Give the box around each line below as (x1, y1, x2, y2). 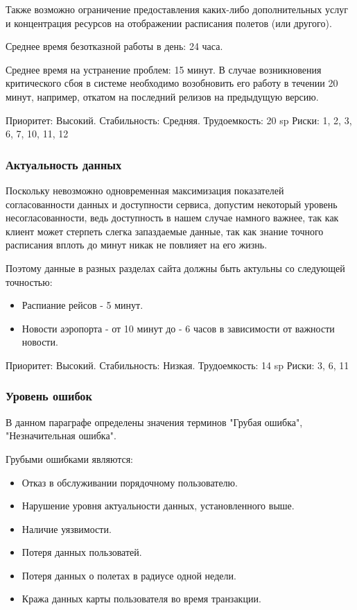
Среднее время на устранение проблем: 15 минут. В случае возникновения (6, 62, 322, 76)
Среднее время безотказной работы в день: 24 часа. (6, 39, 223, 53)
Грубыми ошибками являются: (6, 451, 133, 466)
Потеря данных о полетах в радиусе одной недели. (21, 568, 236, 582)
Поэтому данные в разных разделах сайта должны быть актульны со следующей (6, 260, 345, 275)
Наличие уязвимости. (21, 521, 112, 536)
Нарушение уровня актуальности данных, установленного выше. (21, 498, 295, 513)
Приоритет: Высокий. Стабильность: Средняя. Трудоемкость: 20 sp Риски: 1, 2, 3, (6, 112, 352, 127)
